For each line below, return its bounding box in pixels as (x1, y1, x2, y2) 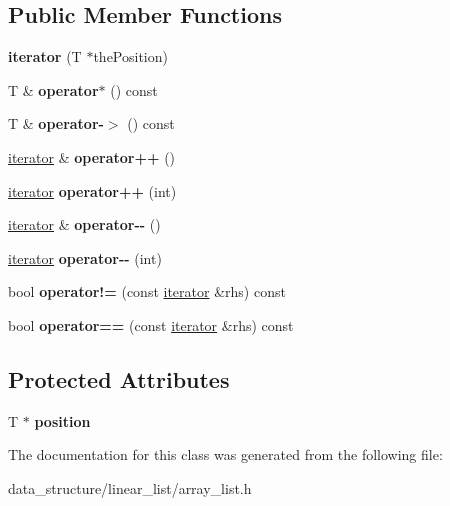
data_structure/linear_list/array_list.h (8, 477, 252, 498)
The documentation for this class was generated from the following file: (8, 444, 443, 465)
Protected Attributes (8, 363, 230, 394)
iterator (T (8, 46, 82, 67)
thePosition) (93, 46, 168, 67)
